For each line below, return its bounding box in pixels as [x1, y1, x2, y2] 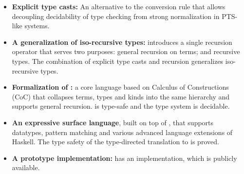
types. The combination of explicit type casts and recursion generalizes [12, 56, 224, 66]
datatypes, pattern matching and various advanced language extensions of [12, 127, 233, 137]
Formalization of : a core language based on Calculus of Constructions [12, 82, 229, 92]
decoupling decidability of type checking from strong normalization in [12, 11, 220, 21]
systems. [24, 20, 50, 31]
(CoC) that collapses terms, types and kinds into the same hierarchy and [12, 91, 230, 101]
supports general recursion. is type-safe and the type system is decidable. [12, 101, 230, 111]
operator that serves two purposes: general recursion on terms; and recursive [12, 46, 240, 57]
